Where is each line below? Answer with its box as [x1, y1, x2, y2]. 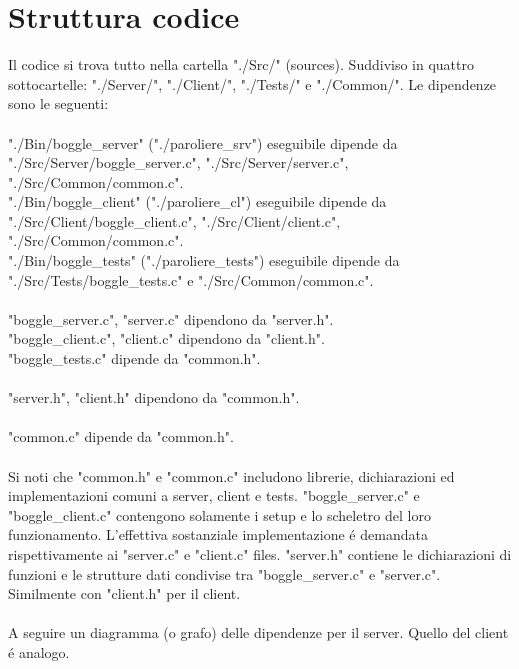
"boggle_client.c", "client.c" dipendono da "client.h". [8, 328, 325, 349]
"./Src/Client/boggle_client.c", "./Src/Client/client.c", [8, 210, 341, 231]
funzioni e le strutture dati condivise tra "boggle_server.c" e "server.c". [8, 563, 441, 584]
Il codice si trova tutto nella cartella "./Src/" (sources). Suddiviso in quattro [8, 54, 474, 75]
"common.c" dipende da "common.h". [8, 426, 234, 447]
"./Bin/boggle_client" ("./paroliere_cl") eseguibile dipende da [8, 191, 387, 212]
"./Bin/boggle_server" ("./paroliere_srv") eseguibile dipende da [8, 132, 398, 153]
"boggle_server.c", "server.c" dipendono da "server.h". [8, 308, 334, 329]
